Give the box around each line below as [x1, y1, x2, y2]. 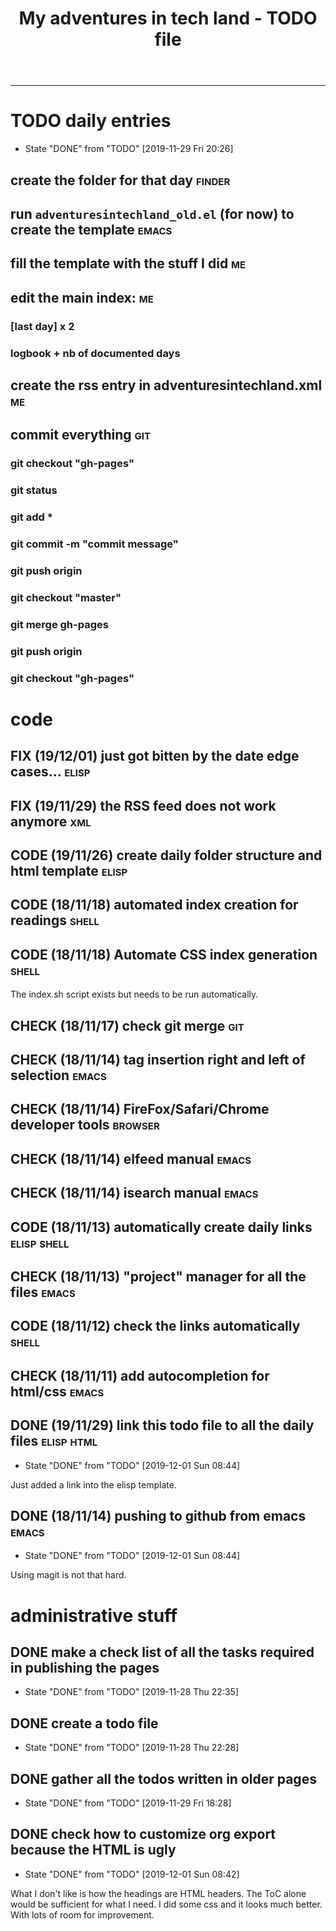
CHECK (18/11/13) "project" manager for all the [10, 1268, 307, 1285]
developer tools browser [10, 1117, 160, 1134]
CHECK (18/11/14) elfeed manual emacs [10, 1150, 252, 1167]
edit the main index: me [10, 289, 154, 306]
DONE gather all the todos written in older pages [10, 1770, 317, 1787]
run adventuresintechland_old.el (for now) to [10, 205, 295, 222]
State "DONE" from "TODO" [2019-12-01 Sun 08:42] [24, 1868, 240, 1880]
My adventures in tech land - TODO [18, 7, 318, 30]
